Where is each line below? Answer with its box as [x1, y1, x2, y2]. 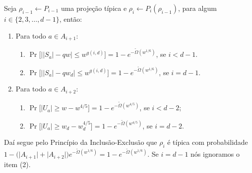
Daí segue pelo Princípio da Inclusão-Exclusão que [4, 137, 157, 147]
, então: [59, 14, 82, 24]
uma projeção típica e [61, 3, 127, 13]
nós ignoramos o [190, 149, 240, 159]
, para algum [178, 3, 217, 13]
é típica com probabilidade [167, 137, 248, 147]
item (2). [4, 159, 31, 169]
